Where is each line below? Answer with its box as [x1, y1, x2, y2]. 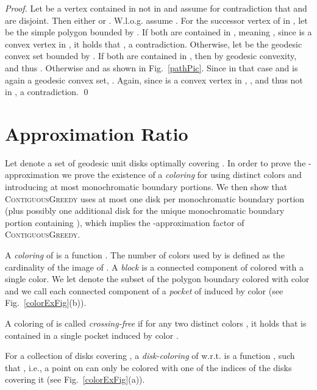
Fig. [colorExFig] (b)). [5, 296, 87, 309]
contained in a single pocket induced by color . [5, 328, 179, 341]
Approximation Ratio [5, 121, 188, 146]
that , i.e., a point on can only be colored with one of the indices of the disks [5, 361, 292, 374]
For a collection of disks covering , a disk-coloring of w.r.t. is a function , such [5, 349, 295, 362]
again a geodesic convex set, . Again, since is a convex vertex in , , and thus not [5, 73, 303, 86]
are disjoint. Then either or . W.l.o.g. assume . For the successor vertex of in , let [5, 13, 308, 26]
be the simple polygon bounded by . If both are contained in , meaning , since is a [5, 26, 312, 38]
